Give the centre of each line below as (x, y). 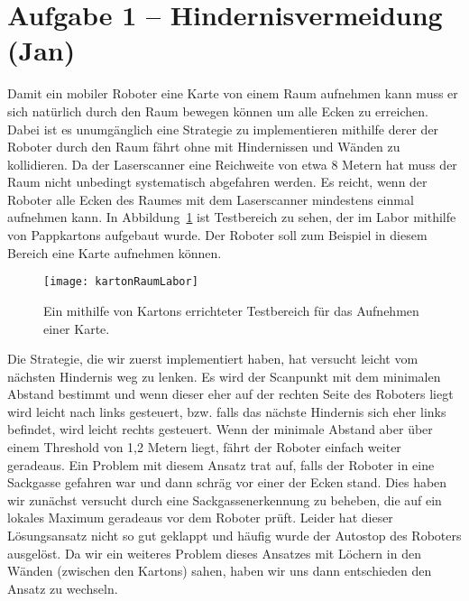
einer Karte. (77, 328)
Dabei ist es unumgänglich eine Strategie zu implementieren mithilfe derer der (223, 129)
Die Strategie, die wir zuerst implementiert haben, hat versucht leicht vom (213, 359)
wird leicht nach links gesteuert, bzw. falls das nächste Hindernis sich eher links (227, 411)
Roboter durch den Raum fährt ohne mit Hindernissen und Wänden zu (204, 147)
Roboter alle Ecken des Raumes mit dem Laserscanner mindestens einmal (211, 199)
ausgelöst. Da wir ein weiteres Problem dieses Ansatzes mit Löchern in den (214, 553)
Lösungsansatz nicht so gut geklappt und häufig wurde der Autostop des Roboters (234, 536)
